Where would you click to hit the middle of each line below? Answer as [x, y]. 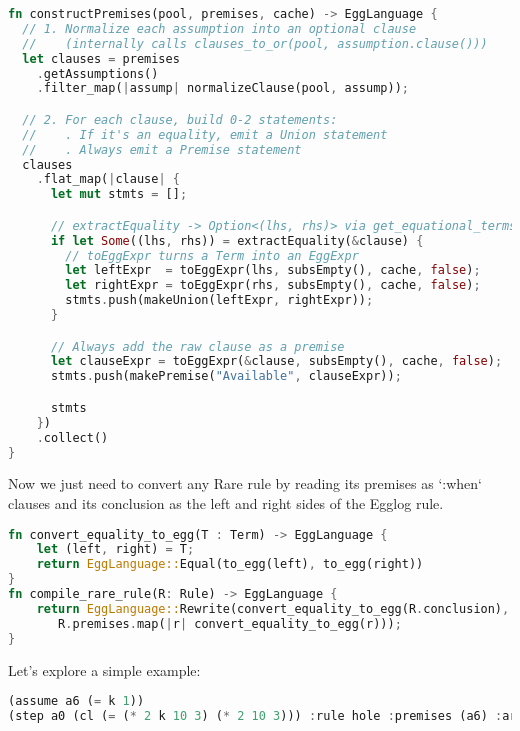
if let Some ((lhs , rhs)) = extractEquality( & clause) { [237, 240]
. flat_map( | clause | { [108, 179]
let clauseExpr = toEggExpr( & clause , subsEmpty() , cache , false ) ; [276, 361]
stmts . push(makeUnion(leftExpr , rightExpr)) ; [219, 300]
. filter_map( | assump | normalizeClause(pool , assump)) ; [222, 88]
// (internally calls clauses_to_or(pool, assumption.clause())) [255, 43]
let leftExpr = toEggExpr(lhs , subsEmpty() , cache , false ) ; [273, 270]
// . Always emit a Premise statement [162, 149]
